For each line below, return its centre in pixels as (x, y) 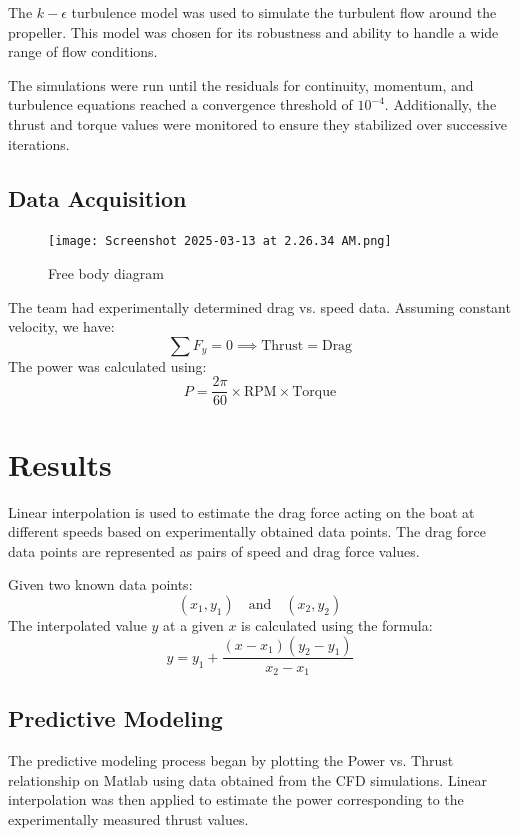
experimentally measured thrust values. (128, 819)
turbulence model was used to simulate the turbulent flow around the (284, 12)
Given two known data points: (100, 584)
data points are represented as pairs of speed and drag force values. (214, 550)
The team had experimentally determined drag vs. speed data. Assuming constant (259, 306)
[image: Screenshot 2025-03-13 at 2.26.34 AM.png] (220, 241)
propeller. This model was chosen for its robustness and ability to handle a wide (253, 31)
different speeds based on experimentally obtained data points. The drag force (247, 531)
